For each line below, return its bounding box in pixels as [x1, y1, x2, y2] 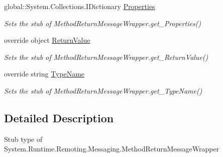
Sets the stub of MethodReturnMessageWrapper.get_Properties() [4, 18, 201, 28]
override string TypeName [4, 68, 85, 79]
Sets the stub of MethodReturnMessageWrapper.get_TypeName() [4, 85, 202, 96]
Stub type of [4, 133, 43, 144]
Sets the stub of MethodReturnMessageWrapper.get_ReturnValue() [4, 51, 208, 62]
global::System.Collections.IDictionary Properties [4, 1, 155, 11]
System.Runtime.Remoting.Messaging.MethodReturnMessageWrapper [4, 143, 219, 154]
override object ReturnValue [4, 35, 90, 45]
